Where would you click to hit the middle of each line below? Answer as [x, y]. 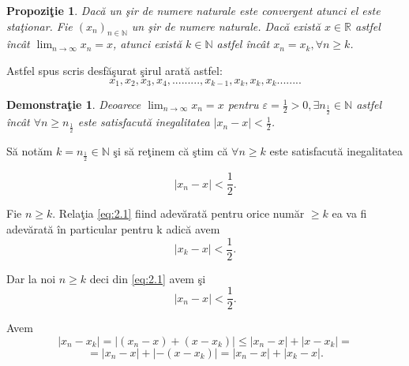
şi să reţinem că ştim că [171, 150]
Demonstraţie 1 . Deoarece [74, 105]
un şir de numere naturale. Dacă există [226, 26]
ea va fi [349, 213]
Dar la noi [31, 278]
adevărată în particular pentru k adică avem [113, 228]
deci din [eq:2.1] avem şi [148, 278]
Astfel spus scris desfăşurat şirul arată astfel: [114, 70]
